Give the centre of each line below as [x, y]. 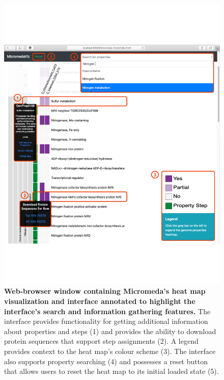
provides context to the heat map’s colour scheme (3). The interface [110, 351]
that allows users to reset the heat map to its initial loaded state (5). [111, 371]
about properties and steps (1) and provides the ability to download [110, 331]
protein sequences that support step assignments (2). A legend [101, 341]
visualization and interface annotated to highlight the [100, 301]
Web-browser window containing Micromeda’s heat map [105, 291]
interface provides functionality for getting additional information [106, 321]
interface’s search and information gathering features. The [107, 311]
